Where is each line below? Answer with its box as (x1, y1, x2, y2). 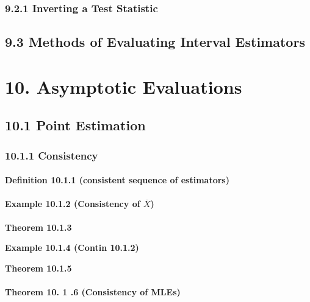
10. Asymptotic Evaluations (5, 74, 242, 99)
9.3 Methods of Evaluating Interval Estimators (5, 32, 305, 51)
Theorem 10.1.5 (5, 261, 72, 274)
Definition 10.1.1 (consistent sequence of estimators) (5, 174, 229, 186)
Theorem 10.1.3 (5, 220, 72, 233)
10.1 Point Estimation (5, 116, 146, 135)
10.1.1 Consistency (5, 147, 98, 163)
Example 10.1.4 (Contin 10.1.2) (5, 241, 139, 254)
